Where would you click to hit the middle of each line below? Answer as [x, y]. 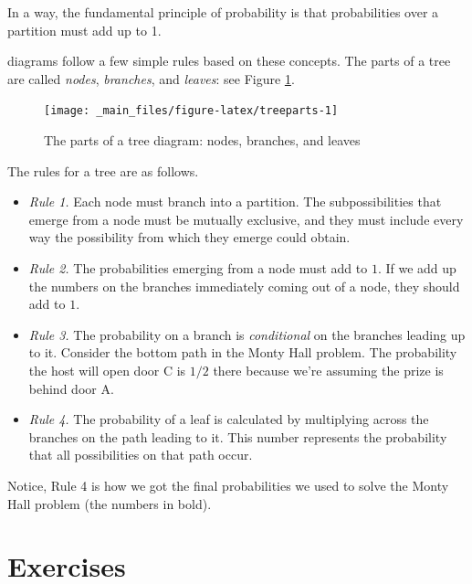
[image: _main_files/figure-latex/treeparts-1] [191, 111]
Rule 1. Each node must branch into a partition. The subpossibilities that [235, 202]
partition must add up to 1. [84, 30]
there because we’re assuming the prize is [328, 370]
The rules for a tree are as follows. [103, 170]
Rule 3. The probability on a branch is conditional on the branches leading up [247, 334]
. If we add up [417, 268]
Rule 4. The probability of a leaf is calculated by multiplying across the [229, 419]
